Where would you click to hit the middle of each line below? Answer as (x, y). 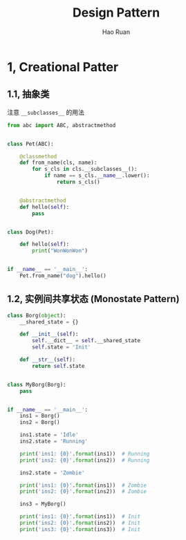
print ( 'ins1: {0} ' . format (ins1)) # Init (80, 516)
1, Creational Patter (63, 67)
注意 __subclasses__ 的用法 (46, 112)
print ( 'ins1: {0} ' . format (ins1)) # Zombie (83, 485)
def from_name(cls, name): (58, 163)
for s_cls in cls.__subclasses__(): (85, 169)
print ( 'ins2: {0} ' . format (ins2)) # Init (80, 523)
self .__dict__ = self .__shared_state (86, 341)
